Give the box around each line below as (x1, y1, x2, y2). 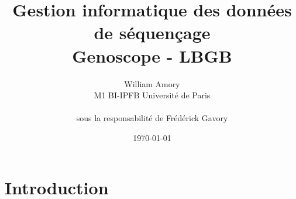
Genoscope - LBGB (72, 43, 232, 67)
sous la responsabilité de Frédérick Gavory (76, 112, 228, 124)
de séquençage (94, 20, 211, 44)
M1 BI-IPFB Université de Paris (94, 89, 211, 101)
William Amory (124, 77, 180, 90)
